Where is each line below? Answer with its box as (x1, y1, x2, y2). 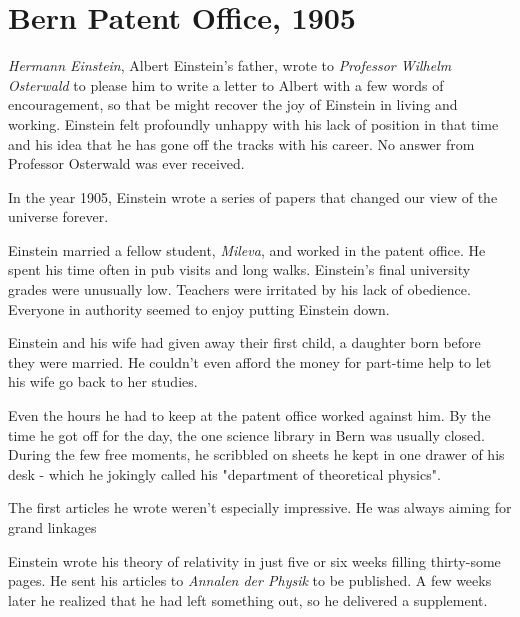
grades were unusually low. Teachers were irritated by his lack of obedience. (8, 279, 471, 300)
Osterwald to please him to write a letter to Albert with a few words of (8, 74, 444, 95)
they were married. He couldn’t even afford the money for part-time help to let (8, 351, 492, 372)
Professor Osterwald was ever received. (8, 153, 245, 174)
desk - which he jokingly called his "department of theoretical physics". (8, 463, 441, 484)
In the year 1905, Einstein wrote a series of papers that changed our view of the (8, 186, 498, 207)
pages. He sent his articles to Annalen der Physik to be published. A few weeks (8, 570, 492, 591)
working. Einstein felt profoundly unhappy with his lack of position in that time (8, 113, 499, 134)
